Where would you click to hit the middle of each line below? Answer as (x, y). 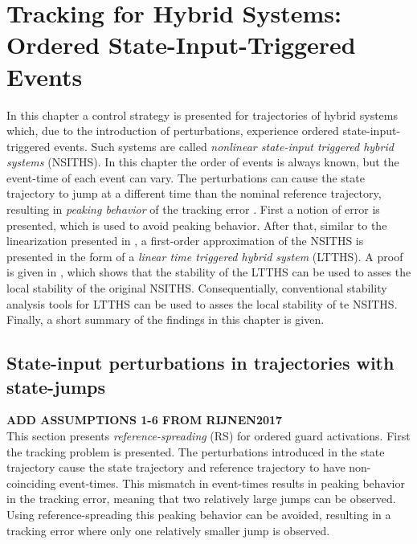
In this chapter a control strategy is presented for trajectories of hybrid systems (202, 115)
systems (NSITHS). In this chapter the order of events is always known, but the (203, 162)
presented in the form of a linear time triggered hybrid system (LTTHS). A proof (205, 256)
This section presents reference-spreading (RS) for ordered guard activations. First (208, 436)
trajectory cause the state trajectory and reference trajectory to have (176, 467)
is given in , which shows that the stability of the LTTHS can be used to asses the (209, 272)
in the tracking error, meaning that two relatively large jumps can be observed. (201, 499)
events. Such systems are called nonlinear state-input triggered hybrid (224, 146)
